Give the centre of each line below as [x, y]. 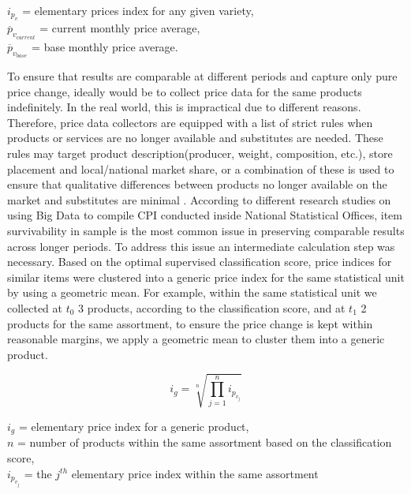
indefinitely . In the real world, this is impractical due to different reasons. [184, 107]
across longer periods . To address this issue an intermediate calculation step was [201, 246]
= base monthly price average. [105, 46]
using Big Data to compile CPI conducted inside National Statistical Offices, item [205, 215]
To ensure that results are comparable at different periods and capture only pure [202, 76]
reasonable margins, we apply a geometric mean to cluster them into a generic [196, 339]
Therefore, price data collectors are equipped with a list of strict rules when [190, 122]
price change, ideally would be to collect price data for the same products [185, 91]
